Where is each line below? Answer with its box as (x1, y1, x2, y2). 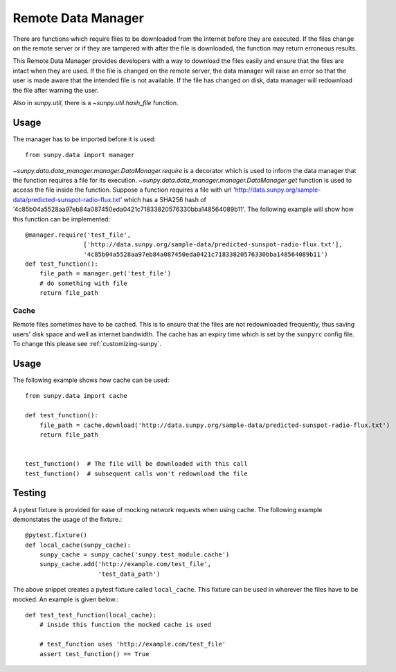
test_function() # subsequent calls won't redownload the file (25, 469, 249, 478)
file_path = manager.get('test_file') (39, 270, 172, 278)
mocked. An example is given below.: (12, 595, 119, 603)
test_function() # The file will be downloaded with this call (25, 460, 249, 468)
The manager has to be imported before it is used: (12, 135, 156, 143)
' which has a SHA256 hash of (120, 195, 207, 203)
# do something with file (39, 279, 128, 287)
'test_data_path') (98, 570, 161, 578)
